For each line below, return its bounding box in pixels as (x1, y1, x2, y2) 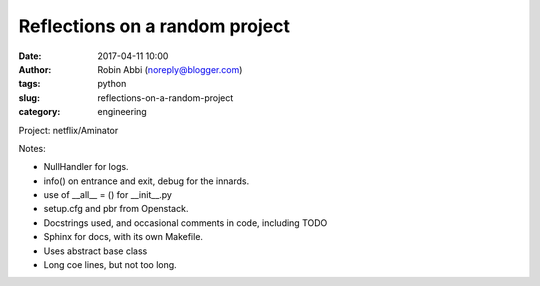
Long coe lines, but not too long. (43, 259, 177, 271)
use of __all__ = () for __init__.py (43, 189, 172, 201)
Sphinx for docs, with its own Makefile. (43, 231, 204, 243)
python (97, 78, 127, 90)
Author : (18, 63, 52, 75)
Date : (18, 50, 42, 62)
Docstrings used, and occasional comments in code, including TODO (43, 216, 328, 229)
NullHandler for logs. (43, 161, 129, 173)
